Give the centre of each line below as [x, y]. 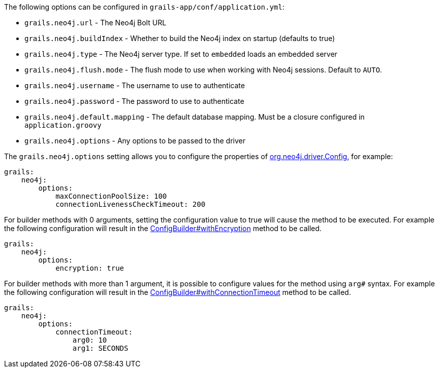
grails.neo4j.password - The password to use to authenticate [134, 101]
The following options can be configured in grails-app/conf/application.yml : [144, 7]
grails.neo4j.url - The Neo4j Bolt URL [96, 23]
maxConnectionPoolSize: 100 [111, 196]
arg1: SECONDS [100, 348]
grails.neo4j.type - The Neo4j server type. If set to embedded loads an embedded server [181, 54]
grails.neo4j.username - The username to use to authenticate [135, 85]
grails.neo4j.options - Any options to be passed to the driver [135, 141]
